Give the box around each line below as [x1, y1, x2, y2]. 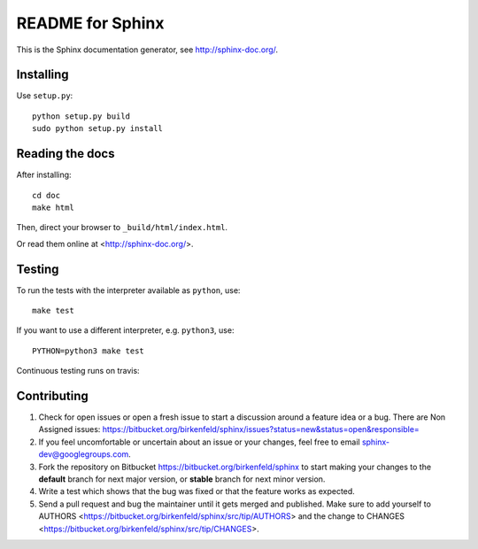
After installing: [16, 169, 72, 181]
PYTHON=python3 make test [32, 345, 145, 356]
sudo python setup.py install [32, 124, 164, 134]
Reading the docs [16, 146, 115, 161]
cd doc [32, 190, 61, 200]
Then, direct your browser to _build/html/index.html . [16, 222, 228, 233]
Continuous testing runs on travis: [16, 366, 141, 376]
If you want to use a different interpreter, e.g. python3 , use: [16, 325, 235, 336]
